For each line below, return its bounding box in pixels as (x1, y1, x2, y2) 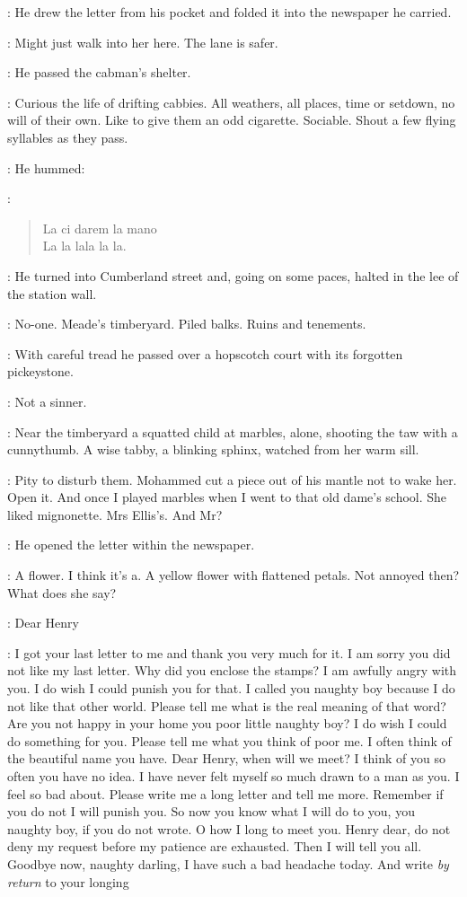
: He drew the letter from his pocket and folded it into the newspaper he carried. (7, 3, 452, 21)
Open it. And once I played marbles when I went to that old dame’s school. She (7, 488, 447, 506)
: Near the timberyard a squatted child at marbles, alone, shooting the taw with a (7, 422, 458, 441)
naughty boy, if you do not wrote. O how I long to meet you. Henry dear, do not (7, 819, 451, 838)
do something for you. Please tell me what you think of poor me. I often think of (7, 731, 452, 750)
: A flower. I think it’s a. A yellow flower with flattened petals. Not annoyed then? (7, 566, 460, 585)
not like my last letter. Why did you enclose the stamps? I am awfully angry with (7, 661, 457, 680)
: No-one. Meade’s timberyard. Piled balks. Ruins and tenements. (7, 314, 366, 333)
